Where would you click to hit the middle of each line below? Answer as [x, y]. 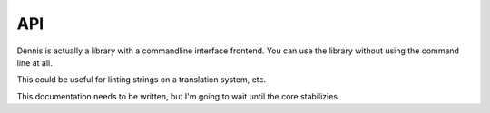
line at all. [35, 62]
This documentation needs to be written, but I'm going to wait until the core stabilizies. [178, 96]
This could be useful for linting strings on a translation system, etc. [142, 80]
